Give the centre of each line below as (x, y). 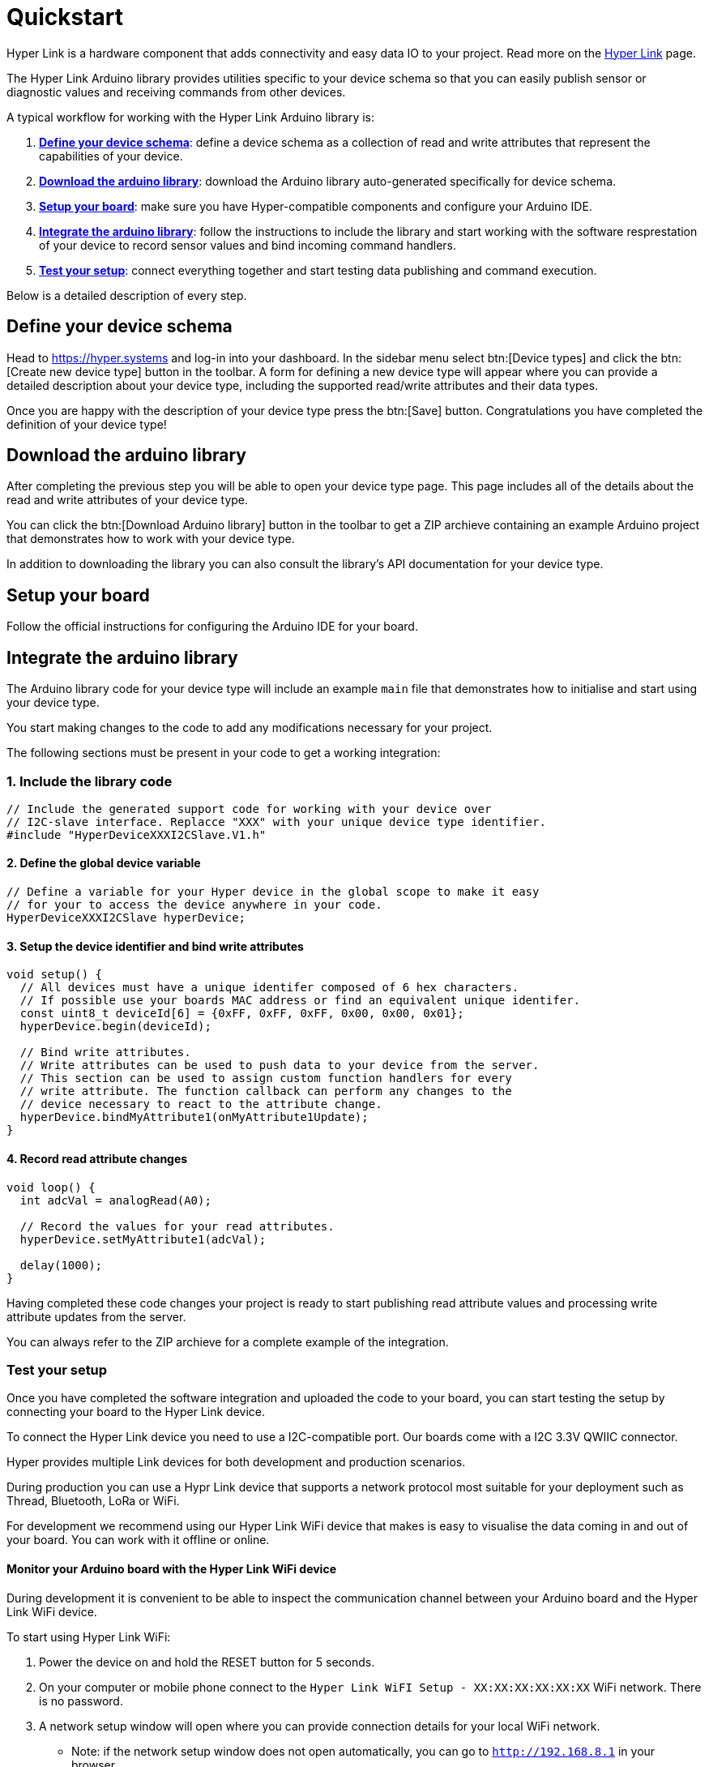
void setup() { (55, 975)
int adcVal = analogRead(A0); (115, 1200)
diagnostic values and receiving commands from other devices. (176, 92)
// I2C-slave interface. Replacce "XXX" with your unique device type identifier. (276, 821)
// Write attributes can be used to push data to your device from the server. (280, 1065)
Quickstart (65, 17)
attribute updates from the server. (96, 1316)
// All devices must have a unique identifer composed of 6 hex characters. (269, 988)
